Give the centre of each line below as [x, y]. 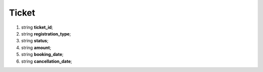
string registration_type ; [46, 34]
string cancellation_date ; [47, 61]
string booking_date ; [42, 54]
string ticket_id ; [37, 27]
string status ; [35, 41]
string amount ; [36, 47]
